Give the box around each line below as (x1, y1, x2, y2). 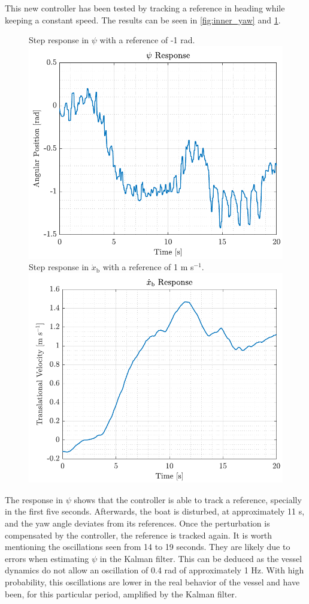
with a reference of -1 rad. (99, 34, 195, 46)
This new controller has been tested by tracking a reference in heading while (5, 2, 285, 14)
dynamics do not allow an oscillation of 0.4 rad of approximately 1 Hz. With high (5, 564, 304, 576)
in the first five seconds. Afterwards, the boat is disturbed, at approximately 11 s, (5, 505, 305, 518)
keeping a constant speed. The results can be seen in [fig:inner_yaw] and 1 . (5, 13, 281, 26)
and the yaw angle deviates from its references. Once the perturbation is (5, 516, 270, 529)
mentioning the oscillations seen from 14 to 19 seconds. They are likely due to (5, 540, 290, 553)
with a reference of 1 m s (102, 261, 194, 273)
